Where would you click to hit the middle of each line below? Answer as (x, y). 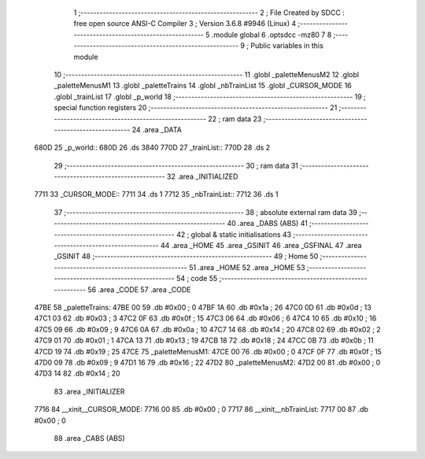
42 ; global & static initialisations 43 (233, 234)
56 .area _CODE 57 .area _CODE (139, 289)
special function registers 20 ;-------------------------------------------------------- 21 (196, 108)
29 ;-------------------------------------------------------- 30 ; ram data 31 (176, 165)
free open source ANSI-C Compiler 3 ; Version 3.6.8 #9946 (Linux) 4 (185, 24)
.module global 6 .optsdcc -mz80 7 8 (272, 35)
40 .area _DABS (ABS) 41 (268, 224)
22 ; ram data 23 (235, 119)
